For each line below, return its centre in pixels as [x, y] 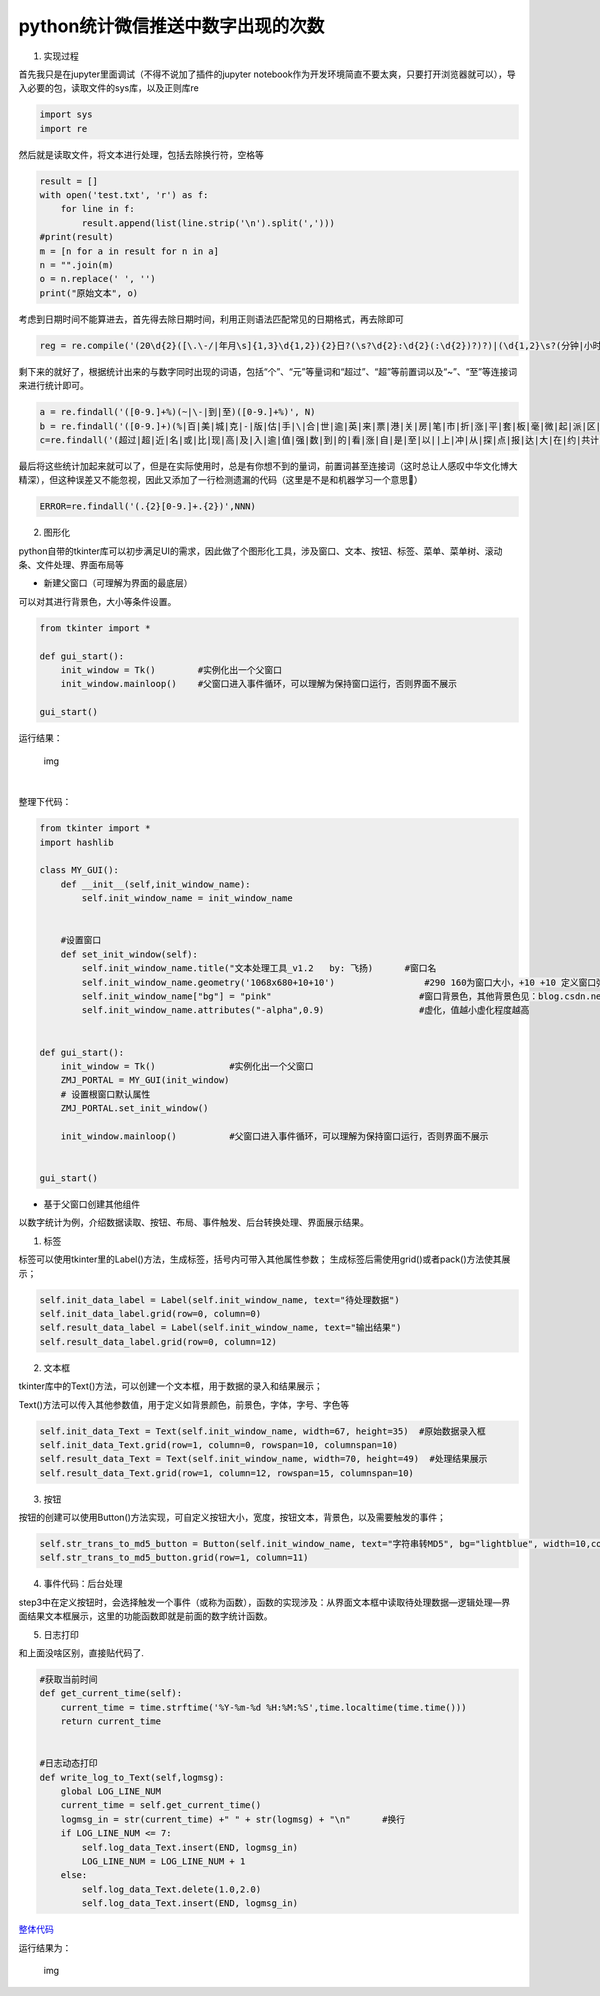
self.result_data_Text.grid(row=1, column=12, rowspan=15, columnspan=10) [227, 1473]
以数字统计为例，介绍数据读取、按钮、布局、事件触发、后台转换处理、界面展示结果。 [193, 1222]
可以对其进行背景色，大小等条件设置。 [97, 601]
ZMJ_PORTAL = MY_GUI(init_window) [145, 1080]
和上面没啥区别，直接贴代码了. [81, 1652]
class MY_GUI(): [79, 870]
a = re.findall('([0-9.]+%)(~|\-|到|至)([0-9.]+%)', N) [177, 412]
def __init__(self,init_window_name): [155, 884]
